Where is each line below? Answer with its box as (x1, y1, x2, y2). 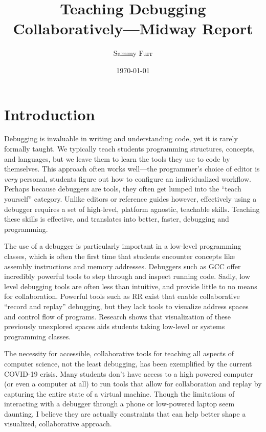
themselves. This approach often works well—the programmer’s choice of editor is (4, 163, 260, 174)
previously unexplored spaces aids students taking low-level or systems (4, 321, 225, 332)
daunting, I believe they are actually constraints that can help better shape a (4, 408, 246, 419)
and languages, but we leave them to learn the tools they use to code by (4, 153, 230, 164)
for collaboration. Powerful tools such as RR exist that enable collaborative (4, 291, 240, 301)
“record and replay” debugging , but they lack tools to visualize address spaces (4, 300, 249, 311)
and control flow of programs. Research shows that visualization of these (4, 311, 231, 321)
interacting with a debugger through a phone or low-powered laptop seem (4, 398, 235, 409)
